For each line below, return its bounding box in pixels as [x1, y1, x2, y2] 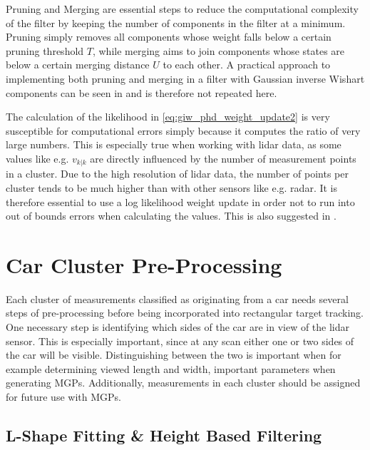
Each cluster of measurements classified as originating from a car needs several [6, 291, 349, 306]
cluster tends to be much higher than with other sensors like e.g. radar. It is [6, 180, 338, 195]
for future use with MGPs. [6, 389, 121, 404]
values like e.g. [6, 150, 69, 165]
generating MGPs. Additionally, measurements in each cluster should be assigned [6, 375, 361, 390]
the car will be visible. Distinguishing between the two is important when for [6, 347, 341, 362]
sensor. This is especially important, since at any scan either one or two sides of [6, 333, 354, 348]
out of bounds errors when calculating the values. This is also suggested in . [6, 208, 336, 223]
